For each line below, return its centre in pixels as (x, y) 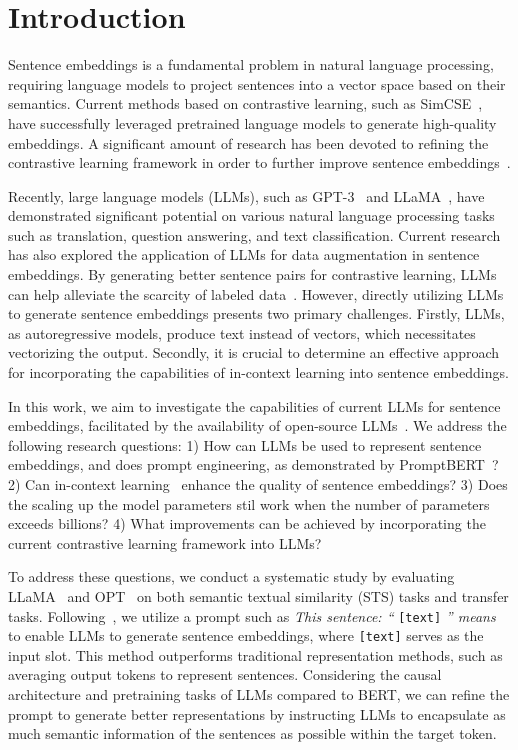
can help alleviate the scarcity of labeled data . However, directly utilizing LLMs (256, 293)
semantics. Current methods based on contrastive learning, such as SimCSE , (245, 103)
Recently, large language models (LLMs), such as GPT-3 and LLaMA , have (246, 195)
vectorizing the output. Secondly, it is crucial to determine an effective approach (254, 352)
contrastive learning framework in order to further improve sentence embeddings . (259, 162)
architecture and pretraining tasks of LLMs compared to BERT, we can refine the (259, 694)
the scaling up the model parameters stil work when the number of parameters (249, 503)
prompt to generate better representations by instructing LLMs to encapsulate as (257, 713)
